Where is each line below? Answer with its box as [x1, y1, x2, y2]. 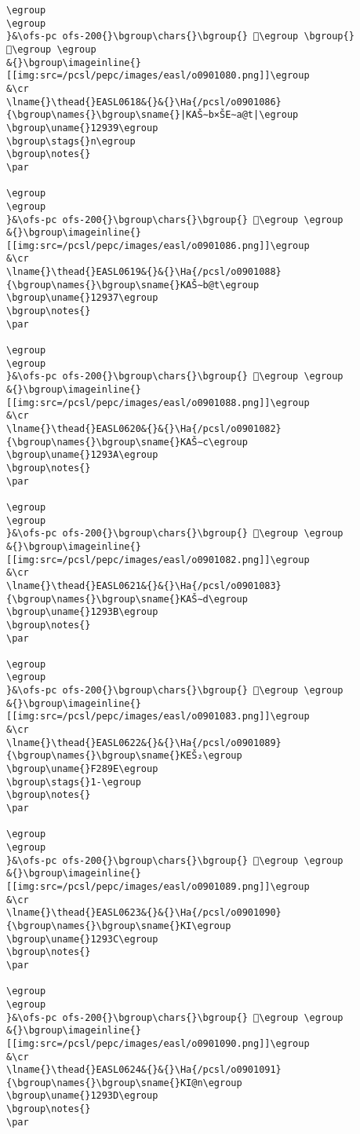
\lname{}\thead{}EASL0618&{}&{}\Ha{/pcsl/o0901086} [6, 96, 282, 108]
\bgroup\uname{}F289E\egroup [6, 763, 158, 775]
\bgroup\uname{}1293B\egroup [6, 606, 158, 618]
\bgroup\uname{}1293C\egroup [6, 933, 158, 945]
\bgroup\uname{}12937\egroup [6, 292, 158, 304]
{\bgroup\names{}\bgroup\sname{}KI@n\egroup [6, 1077, 242, 1088]
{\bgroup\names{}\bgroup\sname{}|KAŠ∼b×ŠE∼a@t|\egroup [6, 109, 299, 121]
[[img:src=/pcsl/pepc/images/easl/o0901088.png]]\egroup [6, 397, 310, 408]
